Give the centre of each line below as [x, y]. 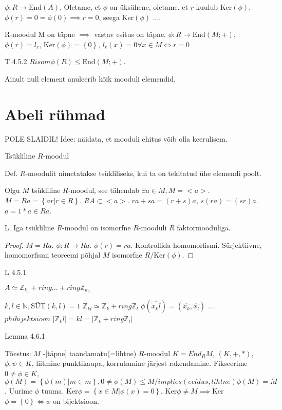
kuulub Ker [214, 7]
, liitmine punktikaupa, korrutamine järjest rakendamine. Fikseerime [139, 363]
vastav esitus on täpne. [130, 34]
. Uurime [19, 391]
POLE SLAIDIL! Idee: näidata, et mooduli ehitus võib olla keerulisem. [116, 138]
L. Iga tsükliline [30, 228]
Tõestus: [18, 353]
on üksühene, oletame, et [149, 7]
